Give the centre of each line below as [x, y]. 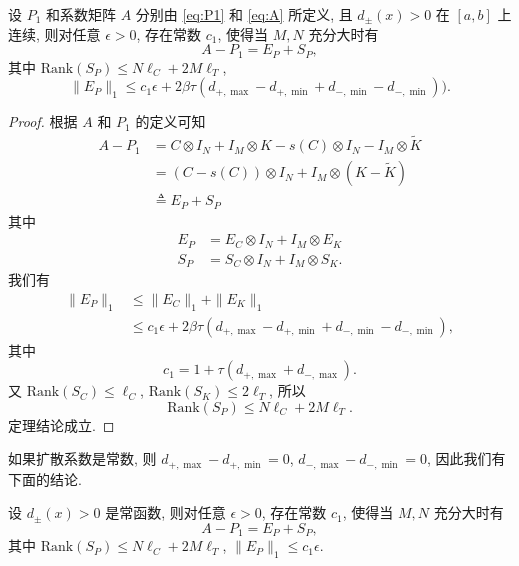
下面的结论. [45, 478]
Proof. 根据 [43, 121]
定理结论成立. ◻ [61, 424]
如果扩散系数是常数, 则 [82, 458]
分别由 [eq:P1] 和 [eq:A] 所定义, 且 [244, 14]
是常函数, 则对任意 [165, 512]
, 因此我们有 [466, 458]
